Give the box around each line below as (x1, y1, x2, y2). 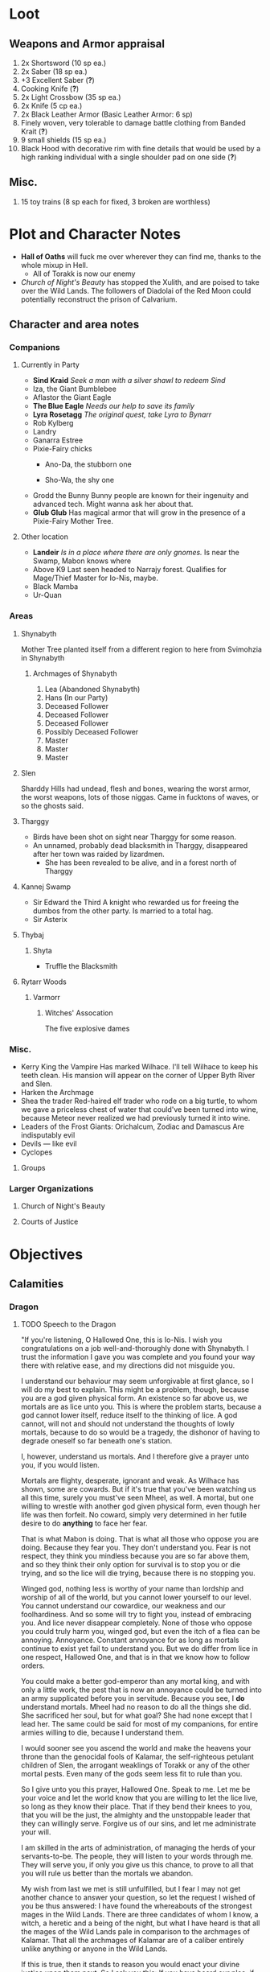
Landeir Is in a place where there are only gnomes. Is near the (32, 548, 239, 558)
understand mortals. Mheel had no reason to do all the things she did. (20, 1702, 252, 1712)
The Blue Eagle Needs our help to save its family (32, 401, 195, 411)
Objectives (9, 1245, 84, 1263)
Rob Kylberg (32, 418, 74, 428)
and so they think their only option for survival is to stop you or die (20, 1560, 240, 1570)
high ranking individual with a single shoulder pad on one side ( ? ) (20, 152, 237, 162)
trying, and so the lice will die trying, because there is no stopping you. (20, 1568, 256, 1578)
